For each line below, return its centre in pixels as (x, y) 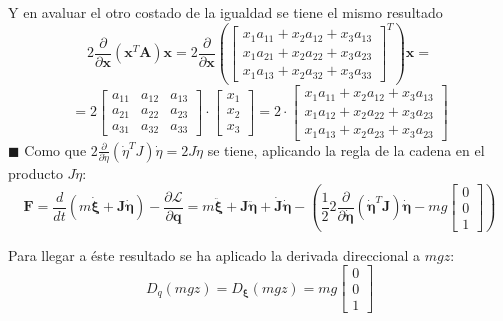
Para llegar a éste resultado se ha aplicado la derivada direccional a (214, 254)
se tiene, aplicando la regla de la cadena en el (346, 149)
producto (35, 172)
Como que (55, 149)
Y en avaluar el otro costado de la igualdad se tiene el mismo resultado (225, 12)
